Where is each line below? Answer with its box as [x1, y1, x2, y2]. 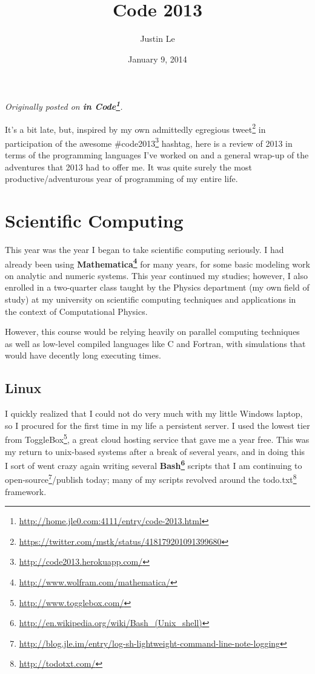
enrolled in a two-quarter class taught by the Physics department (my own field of [5, 281, 310, 294]
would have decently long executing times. [5, 349, 161, 362]
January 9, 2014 [128, 52, 187, 65]
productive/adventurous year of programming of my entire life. [5, 172, 238, 185]
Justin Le [140, 32, 175, 45]
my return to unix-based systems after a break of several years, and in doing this [5, 445, 305, 457]
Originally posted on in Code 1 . [5, 98, 123, 112]
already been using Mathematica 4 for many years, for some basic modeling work [5, 255, 310, 270]
